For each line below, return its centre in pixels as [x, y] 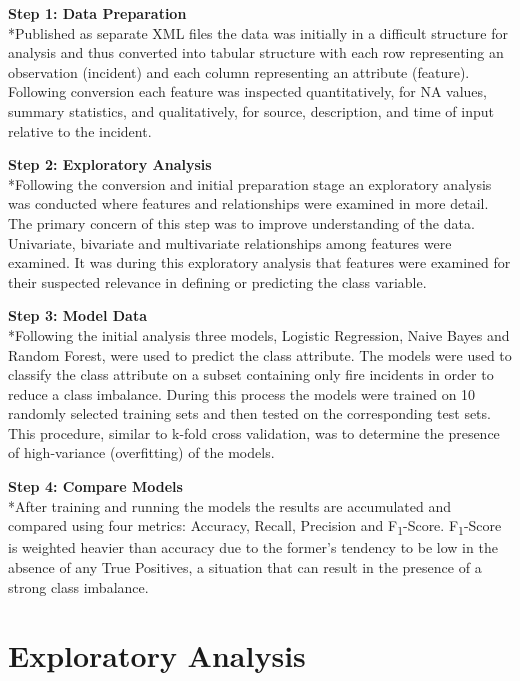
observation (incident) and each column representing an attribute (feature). [239, 71]
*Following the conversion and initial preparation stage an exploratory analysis [250, 183]
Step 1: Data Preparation [97, 13]
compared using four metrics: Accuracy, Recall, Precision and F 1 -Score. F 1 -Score [255, 527]
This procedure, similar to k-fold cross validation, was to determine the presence [254, 432]
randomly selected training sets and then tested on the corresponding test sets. [249, 413]
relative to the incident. [80, 130]
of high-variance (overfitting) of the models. [141, 452]
